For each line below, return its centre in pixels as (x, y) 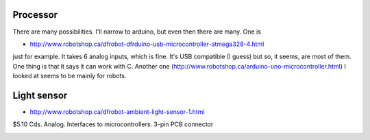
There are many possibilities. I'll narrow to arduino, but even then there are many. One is (137, 32)
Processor (35, 15)
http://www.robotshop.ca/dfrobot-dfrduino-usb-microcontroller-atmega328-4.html (147, 44)
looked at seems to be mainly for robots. (70, 76)
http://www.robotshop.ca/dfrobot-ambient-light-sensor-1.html (117, 112)
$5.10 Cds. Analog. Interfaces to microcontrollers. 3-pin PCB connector (113, 124)
